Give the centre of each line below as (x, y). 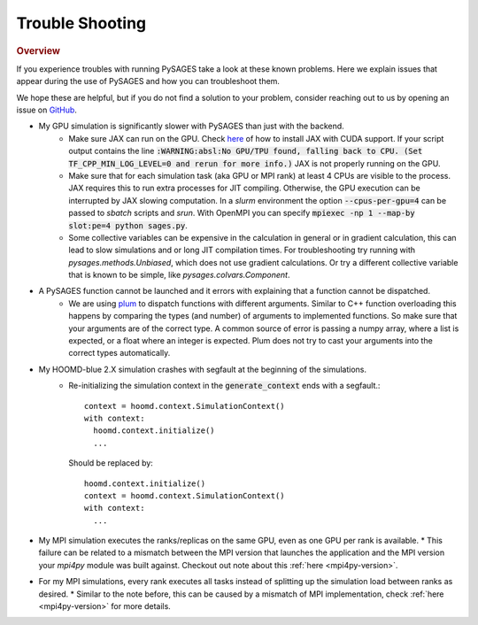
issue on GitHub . (46, 110)
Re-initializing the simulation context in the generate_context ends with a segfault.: (224, 386)
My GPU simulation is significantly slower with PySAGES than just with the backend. (191, 126)
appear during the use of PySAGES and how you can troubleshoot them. (148, 81)
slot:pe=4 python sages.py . (128, 225)
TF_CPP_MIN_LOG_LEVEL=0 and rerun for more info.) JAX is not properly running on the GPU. (254, 163)
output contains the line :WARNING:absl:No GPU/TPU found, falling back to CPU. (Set (246, 151)
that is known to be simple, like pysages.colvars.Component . (180, 275)
